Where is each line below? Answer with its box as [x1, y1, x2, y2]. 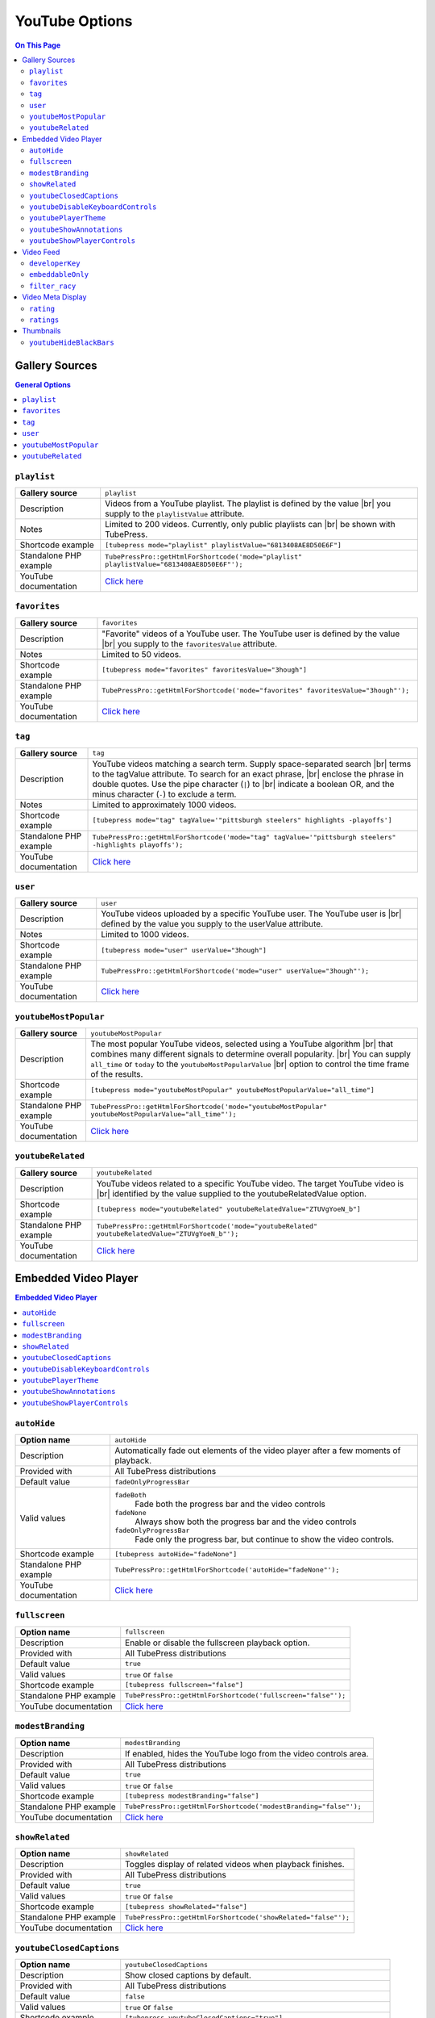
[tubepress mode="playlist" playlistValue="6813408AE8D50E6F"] [105, 541, 342, 549]
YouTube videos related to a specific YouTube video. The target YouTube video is [96, 1178, 404, 1189]
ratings [29, 315, 60, 324]
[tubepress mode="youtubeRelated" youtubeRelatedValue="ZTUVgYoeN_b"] [96, 1205, 362, 1214]
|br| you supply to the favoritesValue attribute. [101, 638, 278, 649]
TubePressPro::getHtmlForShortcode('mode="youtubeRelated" [96, 1221, 318, 1230]
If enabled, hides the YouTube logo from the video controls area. [125, 1748, 369, 1759]
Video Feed [22, 247, 60, 257]
